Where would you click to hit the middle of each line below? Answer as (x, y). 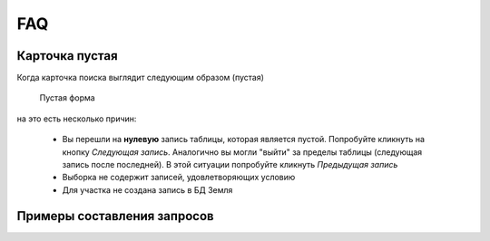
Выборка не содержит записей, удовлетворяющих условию (179, 178)
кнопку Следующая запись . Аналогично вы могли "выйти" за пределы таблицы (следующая (242, 152)
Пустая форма (67, 98)
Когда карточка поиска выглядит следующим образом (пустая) (141, 78)
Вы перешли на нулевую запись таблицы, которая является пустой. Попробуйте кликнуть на (244, 140)
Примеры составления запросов (115, 216)
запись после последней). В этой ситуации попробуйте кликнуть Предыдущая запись (230, 165)
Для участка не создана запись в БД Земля (147, 189)
